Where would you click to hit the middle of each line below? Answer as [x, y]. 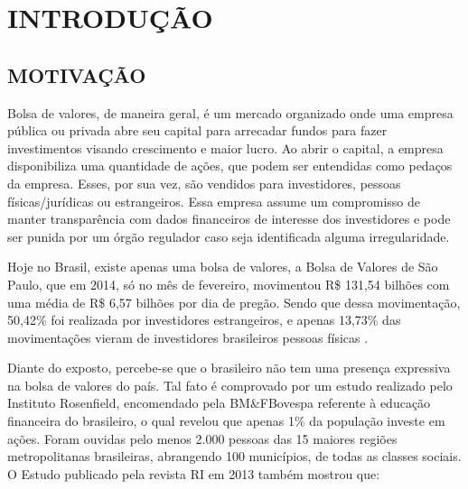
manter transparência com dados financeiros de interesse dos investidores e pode [229, 219]
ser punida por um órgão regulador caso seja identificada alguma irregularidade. [229, 236]
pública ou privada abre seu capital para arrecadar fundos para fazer [197, 130]
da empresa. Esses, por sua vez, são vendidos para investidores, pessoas [204, 183]
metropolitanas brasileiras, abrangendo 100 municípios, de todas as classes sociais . [234, 456]
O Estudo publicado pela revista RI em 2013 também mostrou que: [194, 473]
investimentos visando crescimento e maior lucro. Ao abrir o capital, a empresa [225, 148]
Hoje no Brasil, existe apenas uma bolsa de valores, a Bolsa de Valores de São [223, 267]
